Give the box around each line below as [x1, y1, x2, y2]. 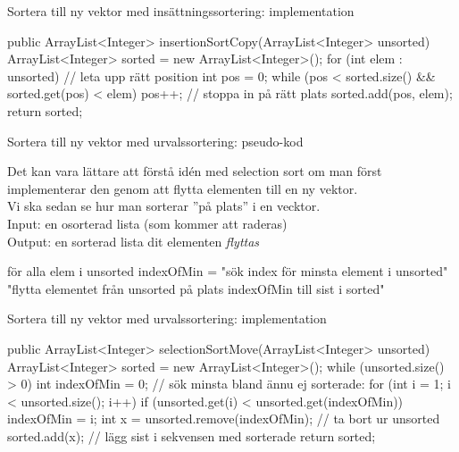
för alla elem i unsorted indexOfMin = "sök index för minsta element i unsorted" [7, 262, 448, 280]
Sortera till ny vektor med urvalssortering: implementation [7, 309, 327, 328]
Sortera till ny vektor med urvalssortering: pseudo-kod [7, 131, 304, 150]
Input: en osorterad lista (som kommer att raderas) [7, 213, 288, 232]
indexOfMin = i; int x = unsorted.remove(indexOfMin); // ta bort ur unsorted [7, 409, 440, 428]
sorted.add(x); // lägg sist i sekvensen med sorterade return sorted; [7, 426, 376, 445]
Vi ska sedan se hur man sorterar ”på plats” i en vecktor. [7, 197, 321, 215]
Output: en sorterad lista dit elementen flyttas [7, 231, 260, 250]
